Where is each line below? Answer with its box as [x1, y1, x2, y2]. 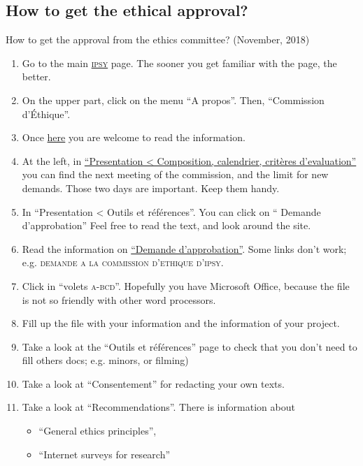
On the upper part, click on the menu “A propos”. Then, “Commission [22, 92, 325, 107]
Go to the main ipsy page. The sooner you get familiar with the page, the [22, 55, 337, 70]
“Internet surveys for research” [38, 446, 171, 461]
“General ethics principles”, [38, 423, 157, 438]
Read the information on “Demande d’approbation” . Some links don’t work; [22, 241, 347, 256]
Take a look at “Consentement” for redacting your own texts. [22, 376, 285, 391]
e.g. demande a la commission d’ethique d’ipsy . [22, 255, 224, 270]
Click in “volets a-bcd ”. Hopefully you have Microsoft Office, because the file [22, 278, 350, 293]
